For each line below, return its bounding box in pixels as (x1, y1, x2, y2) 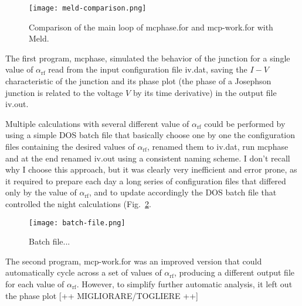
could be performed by (204, 117, 286, 129)
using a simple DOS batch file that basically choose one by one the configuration (5, 129, 296, 141)
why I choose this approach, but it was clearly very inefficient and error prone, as (5, 163, 297, 176)
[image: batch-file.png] (29, 218, 125, 227)
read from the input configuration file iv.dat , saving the (48, 63, 247, 75)
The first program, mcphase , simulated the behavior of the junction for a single (5, 51, 290, 64)
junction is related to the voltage (5, 86, 123, 98)
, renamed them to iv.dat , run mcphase (147, 140, 289, 152)
